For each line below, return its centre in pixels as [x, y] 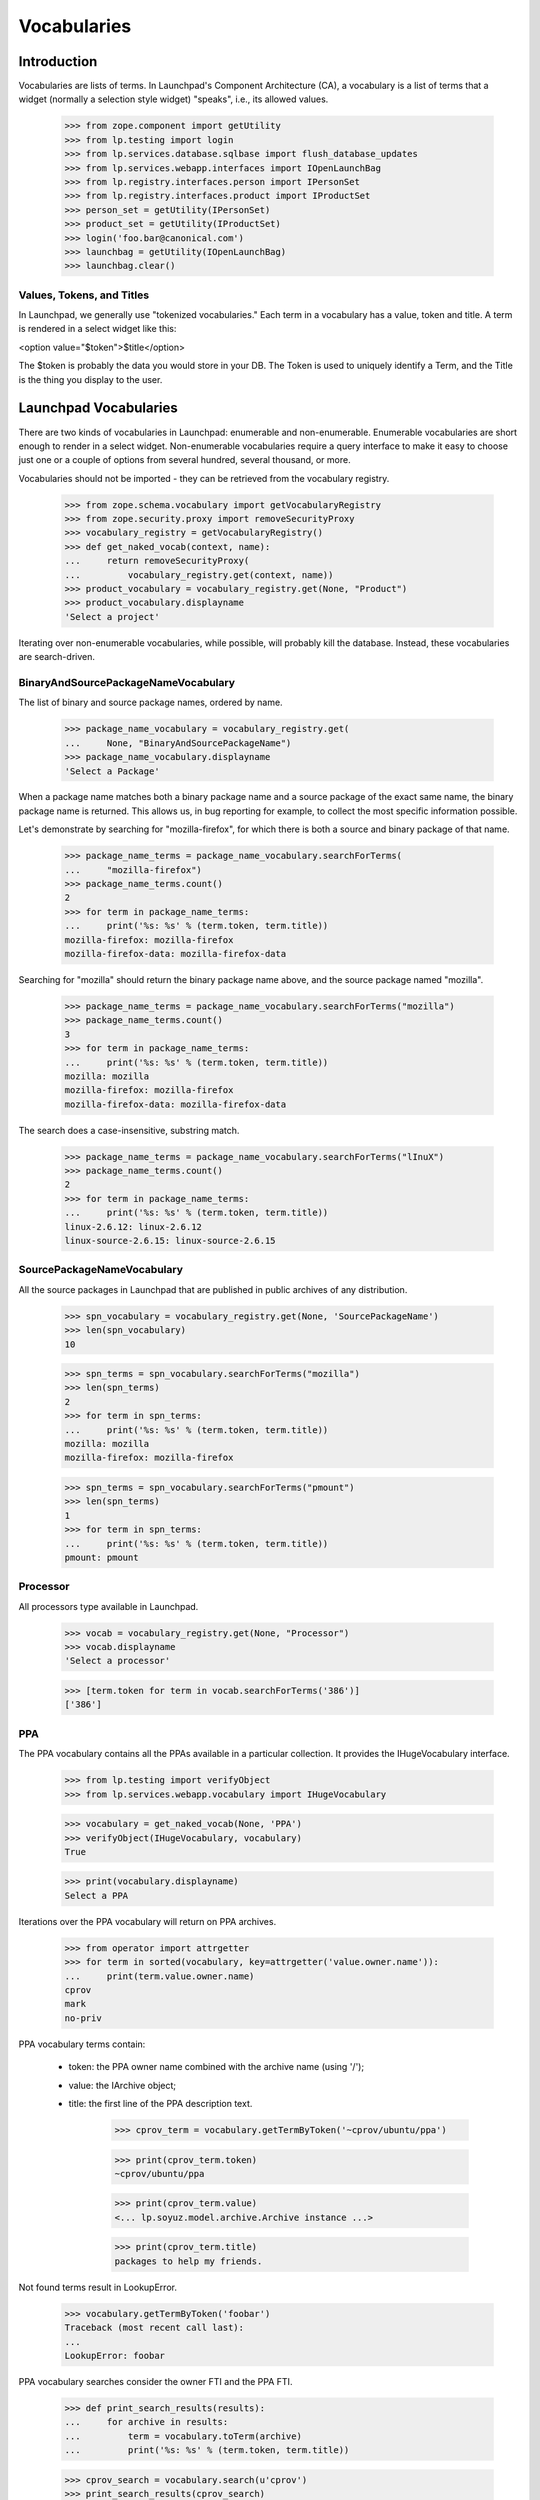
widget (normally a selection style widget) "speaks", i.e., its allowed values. [173, 99]
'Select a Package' [112, 771]
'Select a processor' [117, 1661]
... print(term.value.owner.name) [159, 1976]
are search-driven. [56, 657]
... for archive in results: [146, 2422]
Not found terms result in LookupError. [97, 2287]
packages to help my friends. [188, 2261]
